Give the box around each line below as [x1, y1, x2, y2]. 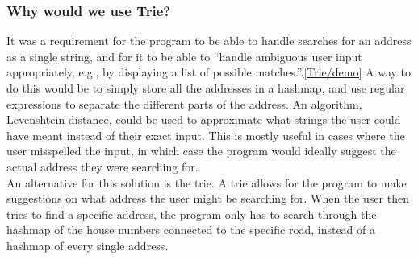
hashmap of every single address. [6, 236, 169, 253]
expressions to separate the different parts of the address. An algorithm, [6, 95, 362, 112]
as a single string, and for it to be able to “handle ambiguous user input [6, 47, 362, 64]
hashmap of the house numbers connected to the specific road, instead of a [6, 221, 376, 238]
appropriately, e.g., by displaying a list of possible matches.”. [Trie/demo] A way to [6, 64, 412, 80]
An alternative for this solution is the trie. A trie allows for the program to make [6, 174, 407, 191]
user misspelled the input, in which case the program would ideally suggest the [6, 142, 396, 159]
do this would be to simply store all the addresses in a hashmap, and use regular [6, 80, 405, 96]
